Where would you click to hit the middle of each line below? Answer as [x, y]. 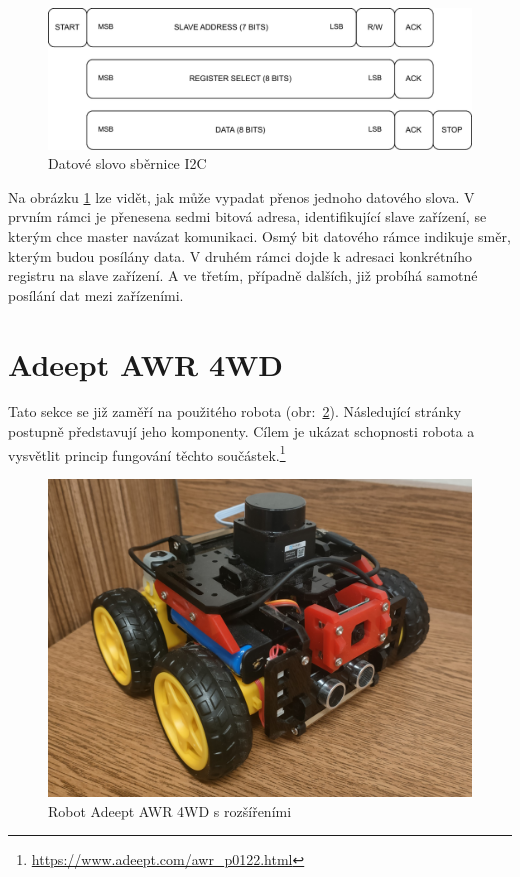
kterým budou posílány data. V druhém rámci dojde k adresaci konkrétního [240, 255]
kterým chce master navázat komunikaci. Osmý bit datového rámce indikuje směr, [259, 235]
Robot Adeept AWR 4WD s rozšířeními [170, 810]
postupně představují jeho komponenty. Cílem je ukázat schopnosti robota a [241, 431]
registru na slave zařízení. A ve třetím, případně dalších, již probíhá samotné [243, 275]
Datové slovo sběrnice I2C [127, 163]
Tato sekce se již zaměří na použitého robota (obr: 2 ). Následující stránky [235, 411]
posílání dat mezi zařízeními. [96, 294]
